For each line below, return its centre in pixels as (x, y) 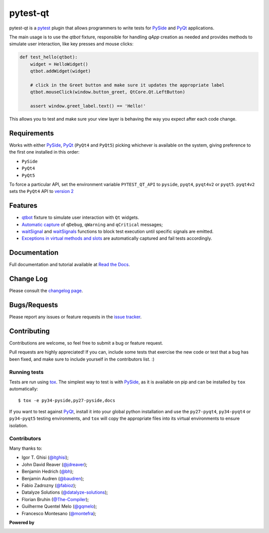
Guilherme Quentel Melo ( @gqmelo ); (59, 507)
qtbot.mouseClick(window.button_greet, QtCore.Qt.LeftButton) (108, 92)
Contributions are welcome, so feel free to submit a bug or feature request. (86, 343)
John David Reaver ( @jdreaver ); (55, 464)
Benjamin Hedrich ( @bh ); (48, 472)
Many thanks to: (26, 448)
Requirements (32, 133)
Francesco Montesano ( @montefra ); (59, 513)
